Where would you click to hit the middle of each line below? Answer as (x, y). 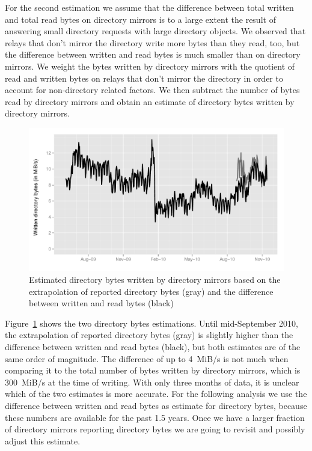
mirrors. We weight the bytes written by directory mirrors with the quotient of (150, 66)
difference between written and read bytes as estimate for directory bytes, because (156, 405)
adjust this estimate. (43, 440)
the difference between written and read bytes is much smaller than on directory (153, 54)
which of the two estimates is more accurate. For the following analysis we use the (156, 394)
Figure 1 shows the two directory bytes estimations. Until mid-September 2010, (151, 323)
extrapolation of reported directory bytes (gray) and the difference (151, 291)
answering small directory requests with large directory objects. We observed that (155, 31)
